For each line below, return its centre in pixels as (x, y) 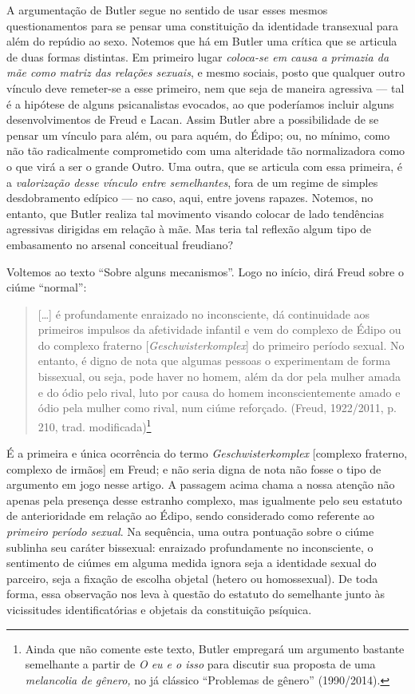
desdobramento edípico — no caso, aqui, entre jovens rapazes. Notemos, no (190, 198)
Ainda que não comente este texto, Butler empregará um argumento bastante (215, 648)
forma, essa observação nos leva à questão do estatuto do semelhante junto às (196, 594)
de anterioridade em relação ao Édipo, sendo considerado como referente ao (191, 516)
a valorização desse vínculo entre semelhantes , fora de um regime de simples (192, 182)
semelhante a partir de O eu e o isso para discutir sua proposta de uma (200, 664)
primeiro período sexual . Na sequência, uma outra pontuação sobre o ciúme (190, 531)
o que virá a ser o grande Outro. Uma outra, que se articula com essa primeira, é (205, 166)
